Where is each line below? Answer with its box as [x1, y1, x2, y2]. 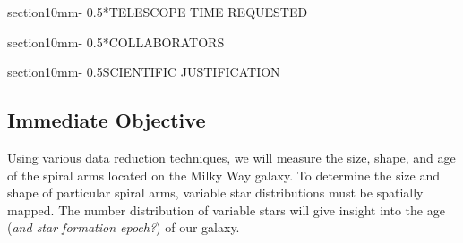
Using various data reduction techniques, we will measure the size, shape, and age [7, 147, 456, 166]
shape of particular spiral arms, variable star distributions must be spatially [7, 183, 424, 202]
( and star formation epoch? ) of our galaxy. [7, 218, 240, 237]
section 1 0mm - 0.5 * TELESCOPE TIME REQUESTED [7, 3, 308, 21]
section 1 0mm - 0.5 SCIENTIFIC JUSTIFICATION [7, 63, 280, 81]
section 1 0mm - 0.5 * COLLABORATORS [7, 32, 225, 51]
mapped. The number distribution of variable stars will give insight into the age [7, 200, 445, 219]
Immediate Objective [7, 106, 206, 134]
